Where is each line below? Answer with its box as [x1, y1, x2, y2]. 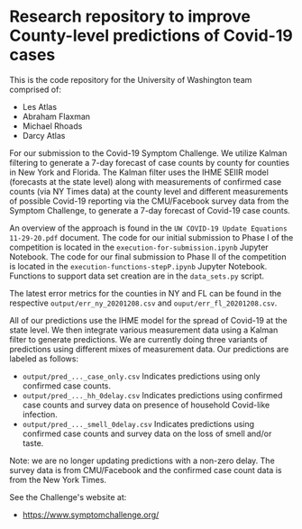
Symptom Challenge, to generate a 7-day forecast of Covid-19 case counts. [9, 205, 290, 215]
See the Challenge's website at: [9, 491, 127, 502]
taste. [22, 437, 44, 448]
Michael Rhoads [22, 120, 83, 132]
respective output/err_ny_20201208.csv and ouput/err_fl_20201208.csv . [9, 297, 278, 308]
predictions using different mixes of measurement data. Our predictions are [9, 343, 289, 354]
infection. [22, 408, 59, 420]
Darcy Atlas [22, 130, 66, 141]
